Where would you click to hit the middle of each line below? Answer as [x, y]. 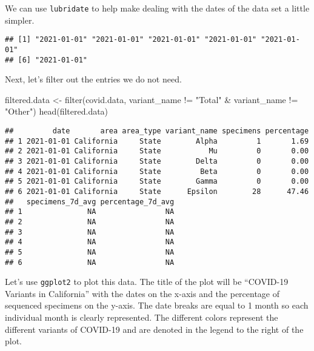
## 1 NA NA [90, 212]
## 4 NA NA [90, 242]
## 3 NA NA [90, 232]
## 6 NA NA [90, 262]
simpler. [20, 20]
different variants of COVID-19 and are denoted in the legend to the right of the [154, 329]
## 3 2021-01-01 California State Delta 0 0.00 [157, 161]
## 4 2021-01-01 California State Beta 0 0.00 [157, 171]
